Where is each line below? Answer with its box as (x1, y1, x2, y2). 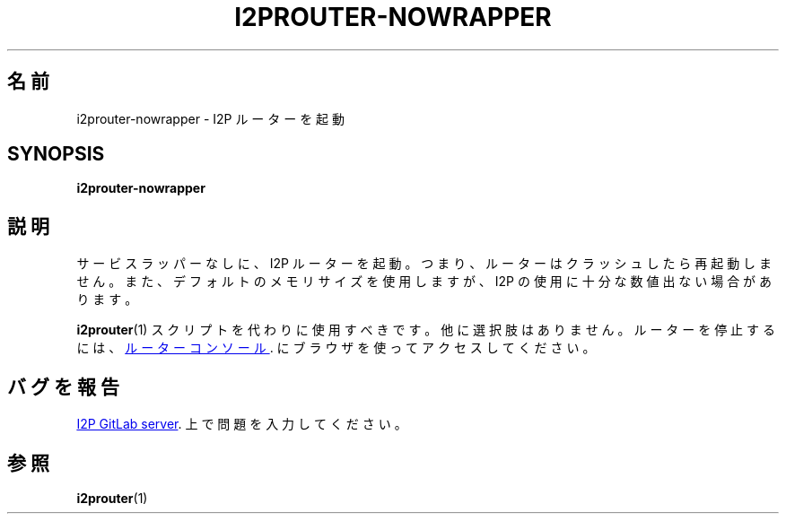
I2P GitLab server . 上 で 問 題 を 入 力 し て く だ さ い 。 (76, 416, 407, 432)
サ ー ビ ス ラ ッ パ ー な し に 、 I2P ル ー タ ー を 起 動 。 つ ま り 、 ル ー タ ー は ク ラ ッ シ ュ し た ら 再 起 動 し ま (76, 256, 773, 272)
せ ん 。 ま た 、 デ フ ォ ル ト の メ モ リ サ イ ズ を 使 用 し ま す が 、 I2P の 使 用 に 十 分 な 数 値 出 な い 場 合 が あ (76, 274, 773, 290)
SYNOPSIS (7, 143, 105, 166)
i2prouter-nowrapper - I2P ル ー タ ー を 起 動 (76, 110, 345, 126)
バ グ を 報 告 (7, 375, 119, 398)
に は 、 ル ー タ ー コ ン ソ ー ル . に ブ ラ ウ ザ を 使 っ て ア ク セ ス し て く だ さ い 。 (76, 340, 596, 356)
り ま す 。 (76, 291, 138, 308)
